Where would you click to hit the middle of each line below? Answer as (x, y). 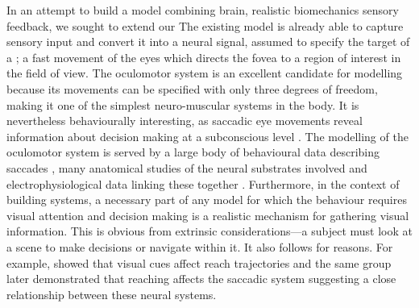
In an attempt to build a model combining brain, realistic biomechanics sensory (203, 10)
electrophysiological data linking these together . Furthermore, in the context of (203, 183)
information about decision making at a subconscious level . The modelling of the (207, 136)
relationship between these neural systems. (112, 294)
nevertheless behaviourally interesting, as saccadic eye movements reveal (185, 121)
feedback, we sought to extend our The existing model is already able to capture (205, 25)
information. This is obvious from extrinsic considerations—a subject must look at (210, 231)
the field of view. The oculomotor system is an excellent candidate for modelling (205, 73)
